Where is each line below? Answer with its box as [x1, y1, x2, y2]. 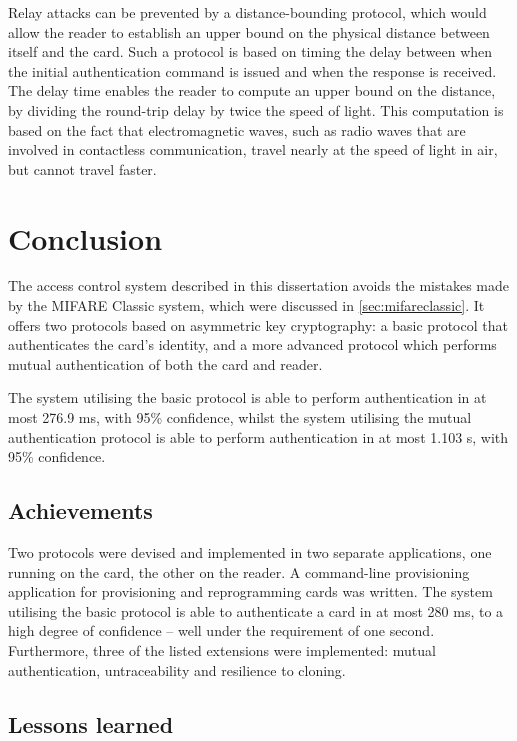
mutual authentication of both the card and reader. [8, 353, 323, 374]
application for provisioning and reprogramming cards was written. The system [8, 581, 493, 602]
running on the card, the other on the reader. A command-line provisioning [8, 561, 470, 582]
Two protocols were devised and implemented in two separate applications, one [8, 542, 492, 563]
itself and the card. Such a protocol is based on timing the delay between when [8, 41, 493, 62]
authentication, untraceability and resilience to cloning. [8, 659, 346, 680]
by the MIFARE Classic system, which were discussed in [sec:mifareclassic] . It [8, 295, 485, 316]
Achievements [8, 495, 153, 526]
